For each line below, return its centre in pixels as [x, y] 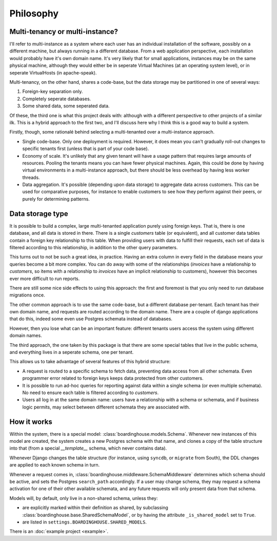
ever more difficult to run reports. [45, 278]
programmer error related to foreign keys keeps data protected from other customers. [113, 378]
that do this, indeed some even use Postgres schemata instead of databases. [91, 319]
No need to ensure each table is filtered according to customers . [91, 393]
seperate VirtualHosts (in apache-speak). [53, 72]
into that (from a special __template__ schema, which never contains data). [88, 448]
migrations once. [27, 295]
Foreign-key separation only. [53, 91]
